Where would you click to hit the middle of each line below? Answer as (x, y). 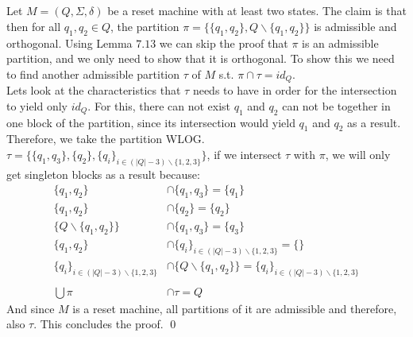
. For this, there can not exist (159, 105)
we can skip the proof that (224, 43)
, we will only (358, 154)
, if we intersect (244, 154)
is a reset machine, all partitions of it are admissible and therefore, (235, 308)
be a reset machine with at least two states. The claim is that (257, 11)
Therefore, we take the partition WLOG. (106, 139)
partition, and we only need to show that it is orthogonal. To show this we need (201, 58)
